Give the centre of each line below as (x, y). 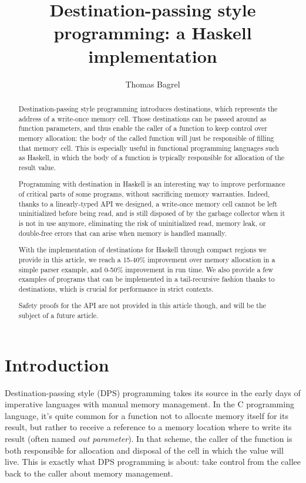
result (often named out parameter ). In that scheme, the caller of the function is (149, 438)
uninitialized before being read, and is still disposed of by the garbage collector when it (152, 213)
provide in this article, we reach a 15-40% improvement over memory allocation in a (147, 259)
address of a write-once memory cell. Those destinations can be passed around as (142, 118)
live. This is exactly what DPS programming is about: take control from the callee (153, 462)
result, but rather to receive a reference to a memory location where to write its (148, 427)
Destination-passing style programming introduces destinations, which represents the (148, 108)
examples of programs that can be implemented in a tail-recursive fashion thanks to (147, 279)
